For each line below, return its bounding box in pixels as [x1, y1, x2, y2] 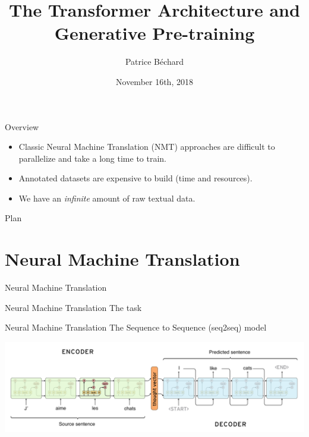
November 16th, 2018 [116, 75, 193, 87]
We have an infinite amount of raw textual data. [18, 191, 196, 204]
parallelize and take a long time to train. [18, 152, 166, 164]
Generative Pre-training [54, 21, 255, 45]
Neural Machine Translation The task [5, 301, 142, 313]
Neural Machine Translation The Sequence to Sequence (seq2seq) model [5, 321, 267, 334]
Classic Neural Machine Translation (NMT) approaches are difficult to [18, 140, 275, 153]
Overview [5, 120, 39, 133]
